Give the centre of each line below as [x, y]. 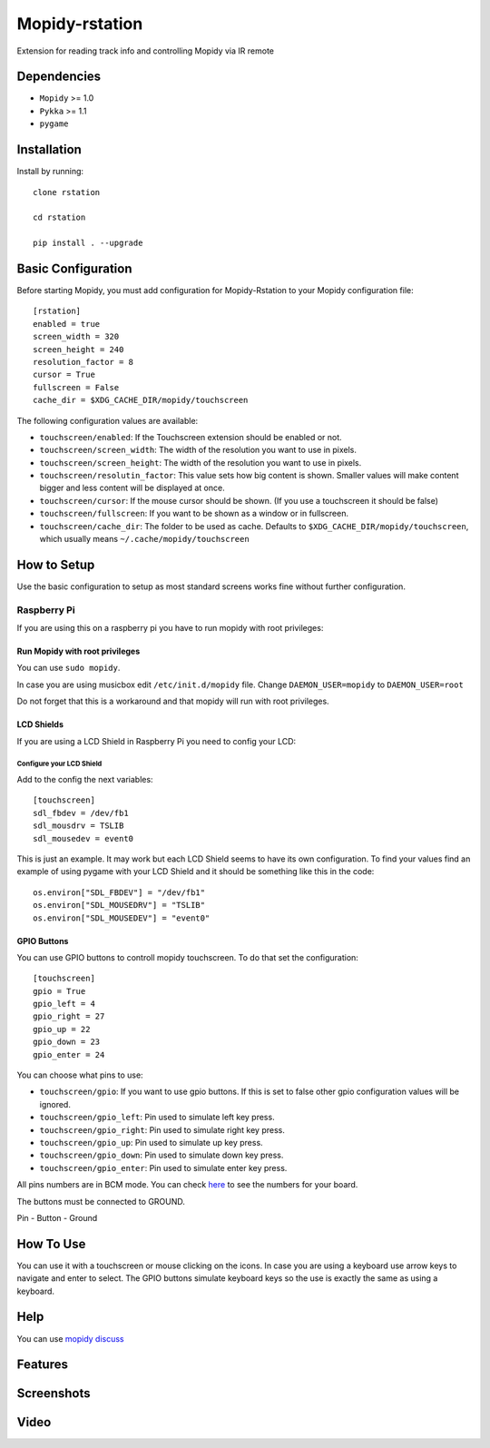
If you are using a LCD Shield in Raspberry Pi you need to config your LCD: [157, 741]
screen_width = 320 [76, 337]
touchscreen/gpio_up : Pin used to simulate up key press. [151, 1143]
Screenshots [54, 1394]
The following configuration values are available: [108, 420]
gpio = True [59, 991]
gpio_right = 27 [69, 1016]
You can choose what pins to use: [80, 1075]
